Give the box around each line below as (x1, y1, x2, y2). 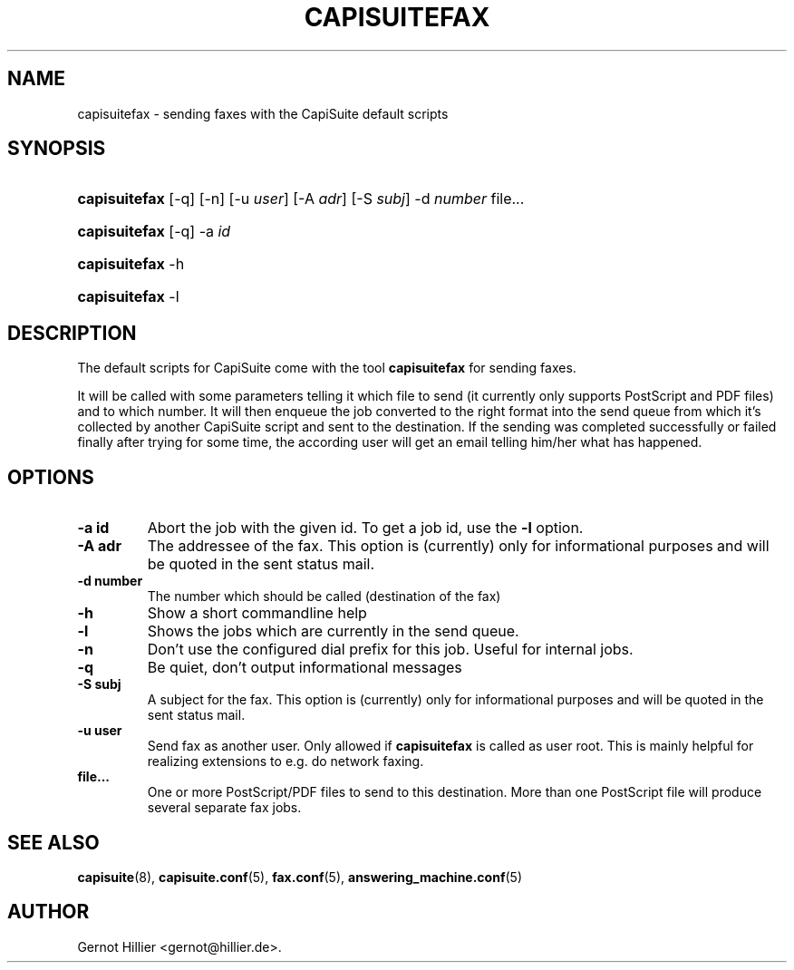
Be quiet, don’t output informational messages (147, 658, 462, 677)
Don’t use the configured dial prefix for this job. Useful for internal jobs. (147, 640, 634, 659)
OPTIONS (7, 465, 94, 489)
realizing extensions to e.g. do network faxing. (147, 753, 424, 770)
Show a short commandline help (147, 604, 367, 623)
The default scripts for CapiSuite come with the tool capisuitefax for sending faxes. (77, 360, 576, 376)
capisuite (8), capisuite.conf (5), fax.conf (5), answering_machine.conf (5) (77, 868, 523, 885)
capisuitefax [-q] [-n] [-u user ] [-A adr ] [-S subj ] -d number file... (77, 189, 525, 209)
